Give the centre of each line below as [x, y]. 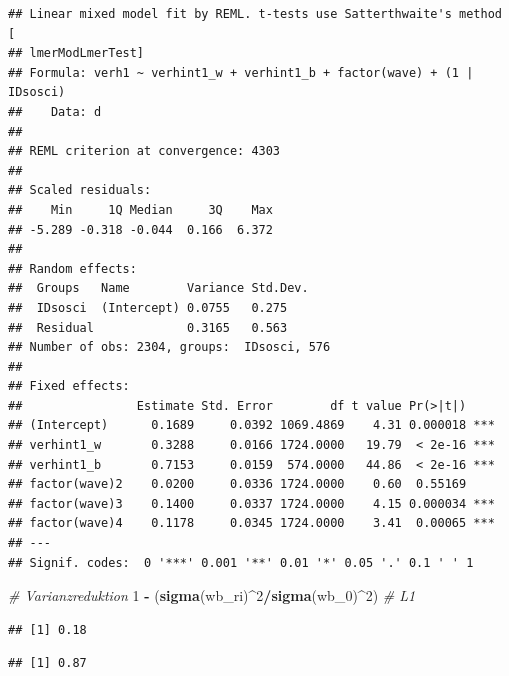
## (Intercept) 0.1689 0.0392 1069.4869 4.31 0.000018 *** [251, 425]
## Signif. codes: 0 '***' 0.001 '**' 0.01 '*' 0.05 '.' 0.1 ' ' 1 [241, 562]
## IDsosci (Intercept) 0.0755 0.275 [148, 307]
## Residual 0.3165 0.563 [148, 327]
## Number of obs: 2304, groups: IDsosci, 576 [169, 347]
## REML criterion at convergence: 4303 [144, 151]
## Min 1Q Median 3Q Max [140, 209]
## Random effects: [72, 268]
